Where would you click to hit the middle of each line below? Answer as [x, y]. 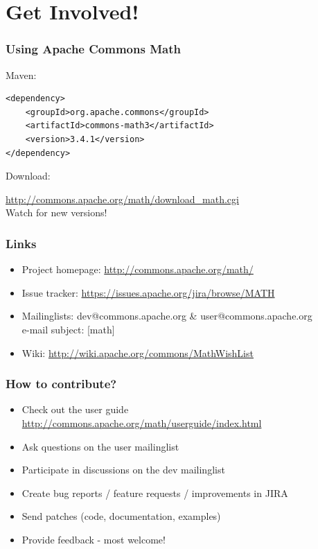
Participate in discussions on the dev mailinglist [123, 470]
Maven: [21, 75]
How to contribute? [61, 384]
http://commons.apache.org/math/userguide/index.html [142, 422]
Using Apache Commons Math [93, 49]
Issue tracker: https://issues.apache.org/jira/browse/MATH [148, 292]
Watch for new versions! [56, 212]
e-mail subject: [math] [68, 329]
